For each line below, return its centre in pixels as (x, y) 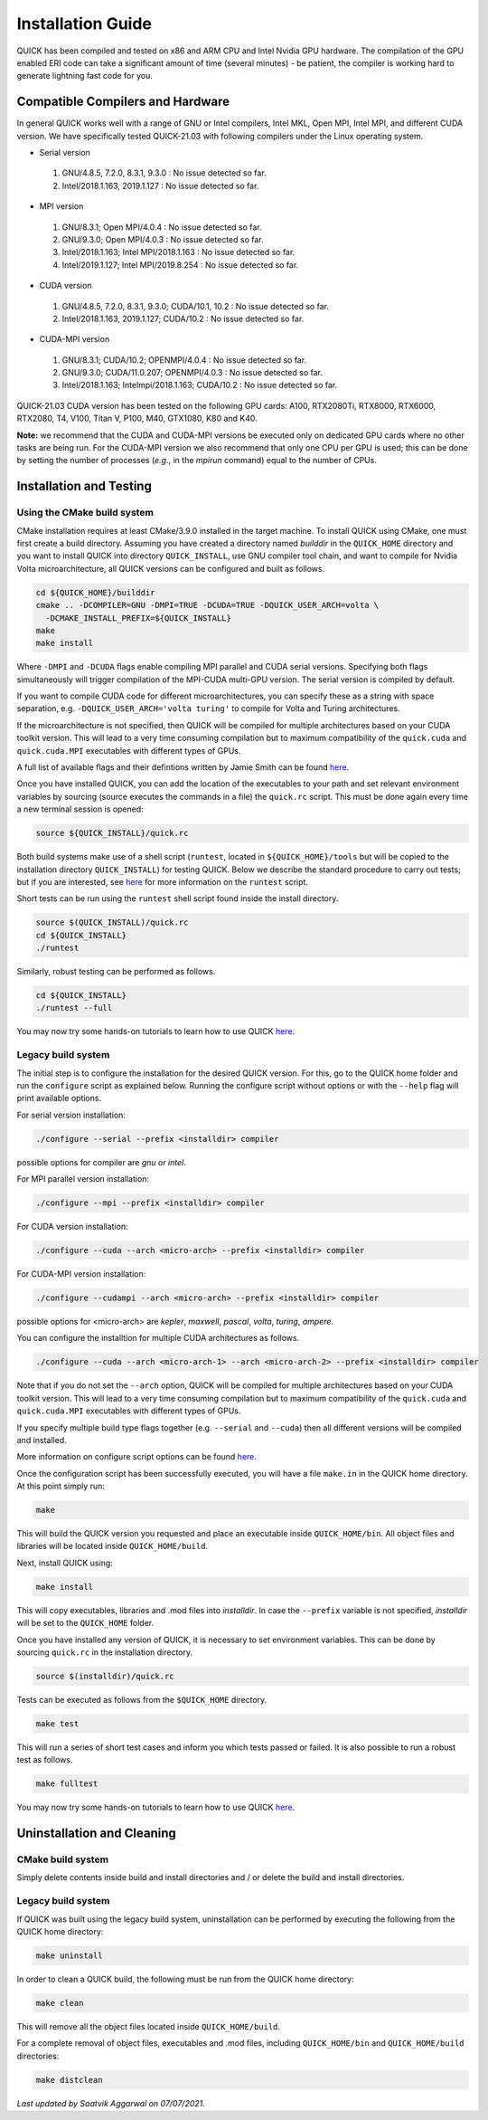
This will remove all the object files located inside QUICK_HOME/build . (148, 2026)
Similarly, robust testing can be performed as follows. (116, 972)
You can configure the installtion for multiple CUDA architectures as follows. (158, 1338)
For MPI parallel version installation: (83, 1179)
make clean (60, 2003)
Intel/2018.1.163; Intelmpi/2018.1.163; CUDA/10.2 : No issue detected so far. (200, 385)
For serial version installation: (71, 1115)
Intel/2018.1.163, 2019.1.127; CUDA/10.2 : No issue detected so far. (183, 318)
